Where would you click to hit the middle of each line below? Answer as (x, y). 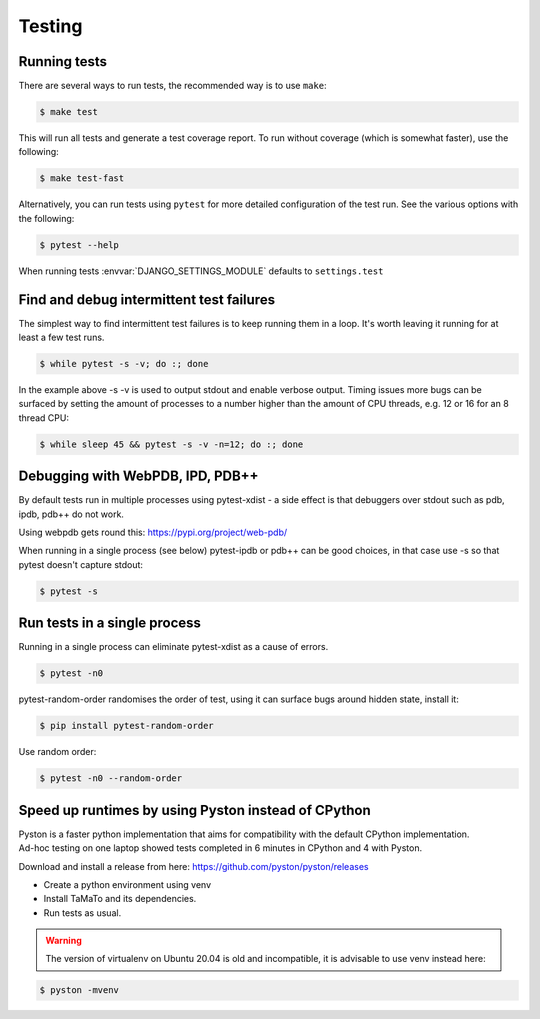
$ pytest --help (79, 244)
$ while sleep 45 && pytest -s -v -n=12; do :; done (171, 444)
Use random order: (57, 752)
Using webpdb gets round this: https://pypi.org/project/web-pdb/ (153, 532)
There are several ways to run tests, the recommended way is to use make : (172, 86)
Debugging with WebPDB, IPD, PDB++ (138, 476)
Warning (63, 941)
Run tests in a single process (110, 623)
